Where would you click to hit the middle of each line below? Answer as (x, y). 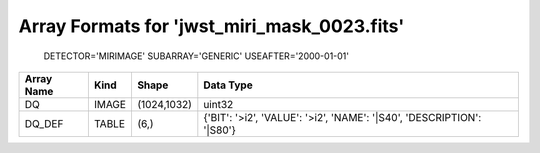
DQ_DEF (44, 123)
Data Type (228, 85)
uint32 (218, 104)
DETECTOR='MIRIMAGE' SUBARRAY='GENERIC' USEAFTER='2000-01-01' (196, 56)
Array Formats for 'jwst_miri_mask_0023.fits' (211, 26)
